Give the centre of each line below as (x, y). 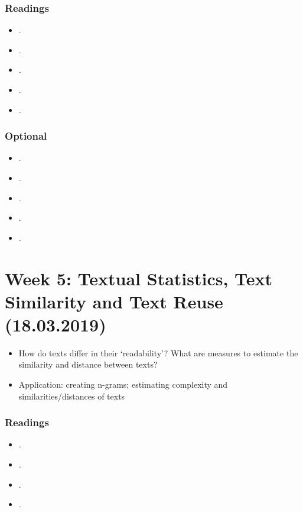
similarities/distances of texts (72, 396)
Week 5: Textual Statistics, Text (139, 278)
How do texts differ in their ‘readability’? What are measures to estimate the (158, 352)
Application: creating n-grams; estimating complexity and (123, 384)
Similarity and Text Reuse (114, 301)
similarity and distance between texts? (88, 364)
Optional (26, 136)
